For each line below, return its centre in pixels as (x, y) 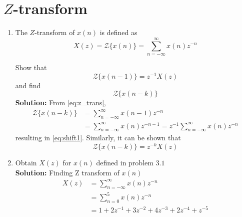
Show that (31, 67)
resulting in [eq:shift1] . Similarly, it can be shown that (98, 138)
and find (28, 85)
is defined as (118, 32)
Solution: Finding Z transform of (67, 172)
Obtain (26, 163)
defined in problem (125, 163)
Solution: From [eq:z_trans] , (61, 102)
